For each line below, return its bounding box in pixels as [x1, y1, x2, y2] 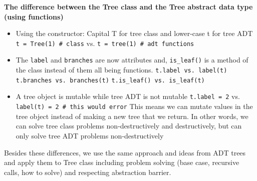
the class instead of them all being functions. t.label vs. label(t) [16, 64, 227, 75]
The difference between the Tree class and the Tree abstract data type [4, 1, 253, 11]
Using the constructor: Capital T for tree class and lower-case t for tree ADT [16, 28, 253, 38]
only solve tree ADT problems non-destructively [16, 130, 164, 140]
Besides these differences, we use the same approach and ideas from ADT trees [4, 147, 246, 157]
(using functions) [4, 11, 64, 21]
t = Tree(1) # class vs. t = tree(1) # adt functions [16, 37, 194, 48]
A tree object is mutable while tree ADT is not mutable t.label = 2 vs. [16, 91, 240, 101]
